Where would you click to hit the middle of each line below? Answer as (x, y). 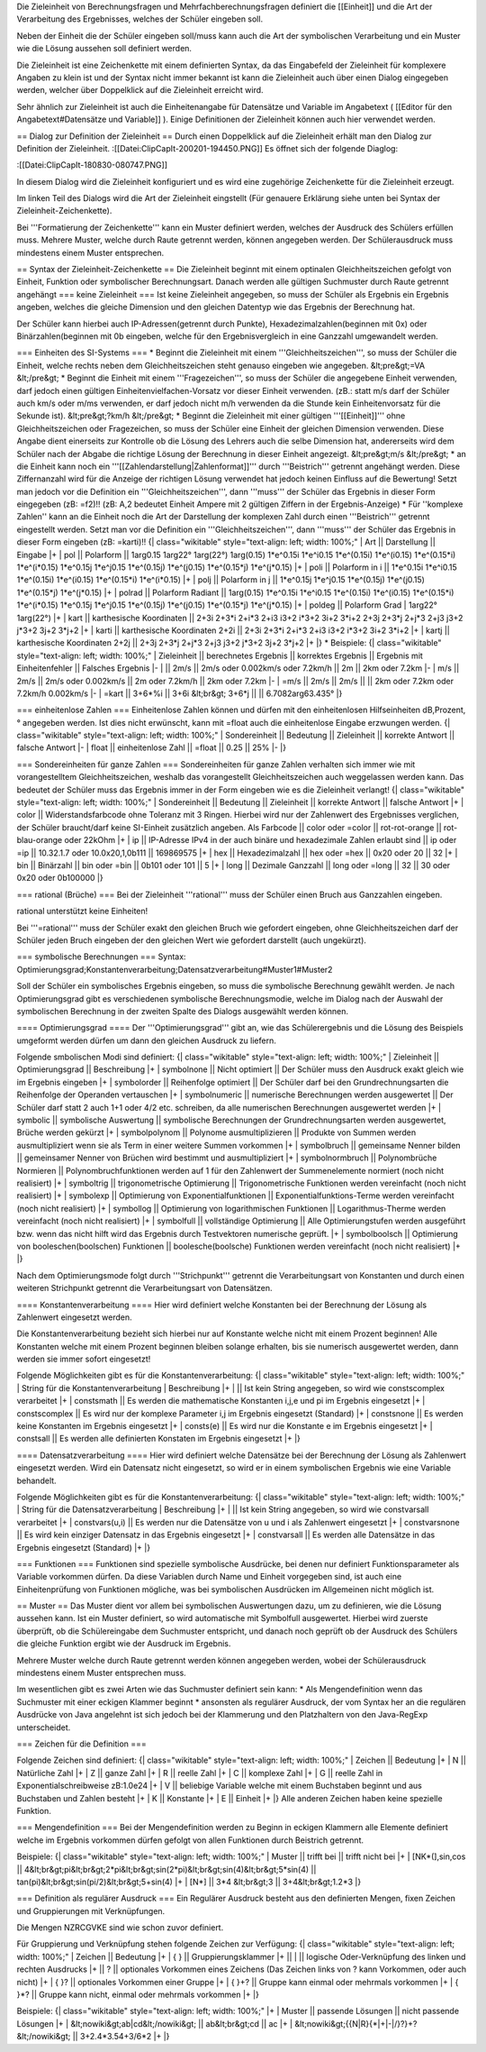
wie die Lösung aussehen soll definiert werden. (104, 49)
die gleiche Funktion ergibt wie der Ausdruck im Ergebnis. (124, 1644)
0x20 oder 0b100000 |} (60, 878)
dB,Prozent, (444, 710)
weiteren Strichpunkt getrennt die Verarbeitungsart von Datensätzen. (145, 1288)
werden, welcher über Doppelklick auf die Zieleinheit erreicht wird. (140, 90)
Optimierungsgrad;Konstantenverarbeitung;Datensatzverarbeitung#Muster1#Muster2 (175, 969)
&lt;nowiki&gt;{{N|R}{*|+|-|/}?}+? (355, 2023)
